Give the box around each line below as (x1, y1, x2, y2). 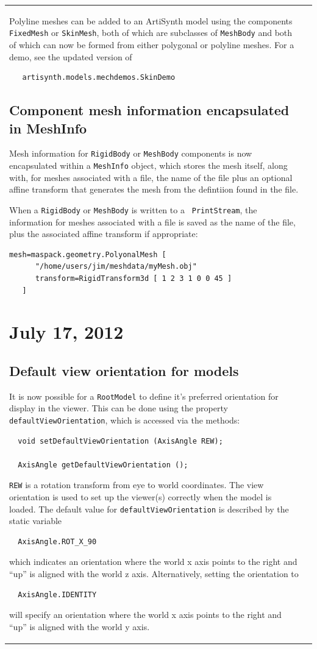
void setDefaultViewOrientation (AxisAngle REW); (18, 436, 223, 445)
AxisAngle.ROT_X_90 (18, 537, 97, 546)
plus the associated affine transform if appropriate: (9, 227, 198, 240)
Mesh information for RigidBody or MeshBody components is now (9, 147, 252, 160)
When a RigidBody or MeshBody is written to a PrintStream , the (9, 203, 257, 216)
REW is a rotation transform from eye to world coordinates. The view (9, 478, 264, 491)
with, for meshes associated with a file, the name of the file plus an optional (9, 171, 293, 183)
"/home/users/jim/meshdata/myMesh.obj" (35, 262, 197, 271)
